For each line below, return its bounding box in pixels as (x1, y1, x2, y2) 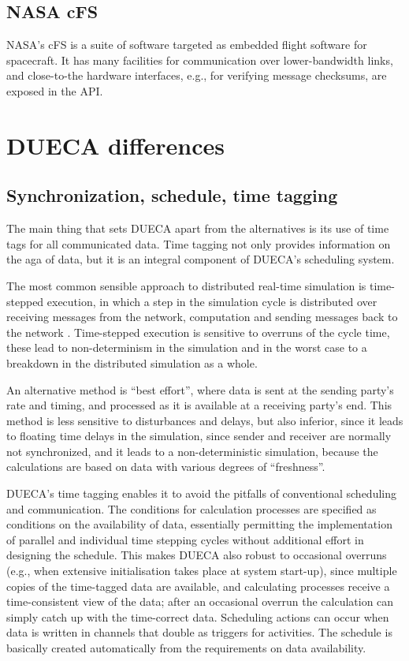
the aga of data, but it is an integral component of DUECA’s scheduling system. (6, 251, 395, 267)
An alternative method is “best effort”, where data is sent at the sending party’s (6, 381, 394, 398)
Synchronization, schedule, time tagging (6, 183, 338, 207)
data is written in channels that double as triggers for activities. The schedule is (6, 624, 392, 640)
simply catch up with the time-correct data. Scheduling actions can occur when (6, 608, 389, 625)
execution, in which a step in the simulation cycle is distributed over (46, 293, 377, 309)
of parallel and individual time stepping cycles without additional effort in (6, 531, 364, 547)
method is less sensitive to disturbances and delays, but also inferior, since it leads (6, 412, 403, 428)
